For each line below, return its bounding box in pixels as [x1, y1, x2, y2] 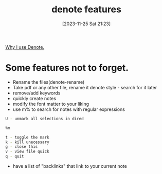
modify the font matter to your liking [12, 101, 89, 107]
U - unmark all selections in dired [5, 116, 84, 121]
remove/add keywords [12, 90, 61, 96]
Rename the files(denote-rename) [12, 79, 85, 85]
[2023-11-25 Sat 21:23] [62, 21, 111, 27]
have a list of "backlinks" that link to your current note [12, 163, 127, 169]
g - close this [5, 144, 38, 149]
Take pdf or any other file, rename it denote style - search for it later [12, 84, 157, 90]
